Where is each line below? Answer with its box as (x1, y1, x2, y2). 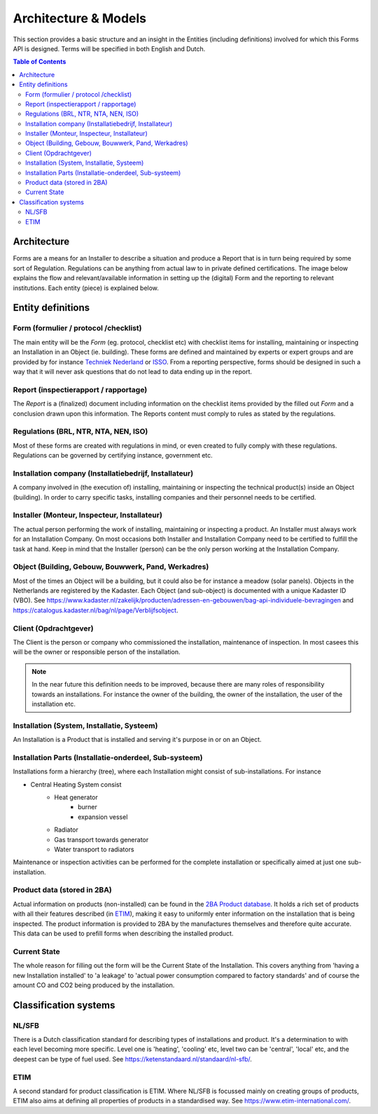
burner (78, 803, 98, 811)
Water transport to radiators (54, 845, 134, 853)
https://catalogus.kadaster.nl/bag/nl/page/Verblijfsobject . (13, 606, 178, 614)
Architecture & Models (13, 11, 147, 26)
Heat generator (54, 792, 98, 802)
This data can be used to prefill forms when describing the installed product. (13, 929, 234, 938)
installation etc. (31, 699, 76, 708)
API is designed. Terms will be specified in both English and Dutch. (13, 44, 206, 53)
